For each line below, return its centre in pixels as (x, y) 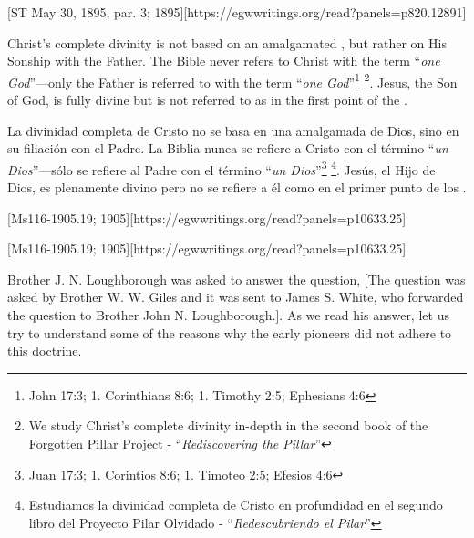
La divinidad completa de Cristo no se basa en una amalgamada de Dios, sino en (233, 130)
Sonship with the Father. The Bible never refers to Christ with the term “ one (224, 61)
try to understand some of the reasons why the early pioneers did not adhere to (230, 332)
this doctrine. (45, 351)
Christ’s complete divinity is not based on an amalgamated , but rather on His (227, 42)
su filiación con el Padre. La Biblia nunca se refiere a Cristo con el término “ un (228, 148)
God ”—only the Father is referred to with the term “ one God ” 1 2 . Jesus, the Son (232, 80)
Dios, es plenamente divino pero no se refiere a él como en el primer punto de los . (237, 187)
